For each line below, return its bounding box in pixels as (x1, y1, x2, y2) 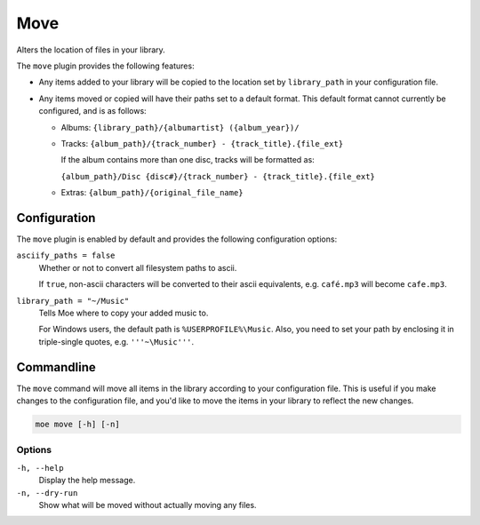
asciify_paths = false (16, 251, 116, 261)
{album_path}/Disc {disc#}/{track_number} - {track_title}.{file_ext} (60, 171, 375, 181)
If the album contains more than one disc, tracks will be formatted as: (60, 155, 315, 165)
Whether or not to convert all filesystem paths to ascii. (38, 262, 237, 273)
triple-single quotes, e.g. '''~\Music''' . (38, 336, 195, 346)
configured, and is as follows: (38, 106, 147, 116)
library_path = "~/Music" (16, 296, 130, 306)
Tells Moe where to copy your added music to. (38, 307, 209, 318)
